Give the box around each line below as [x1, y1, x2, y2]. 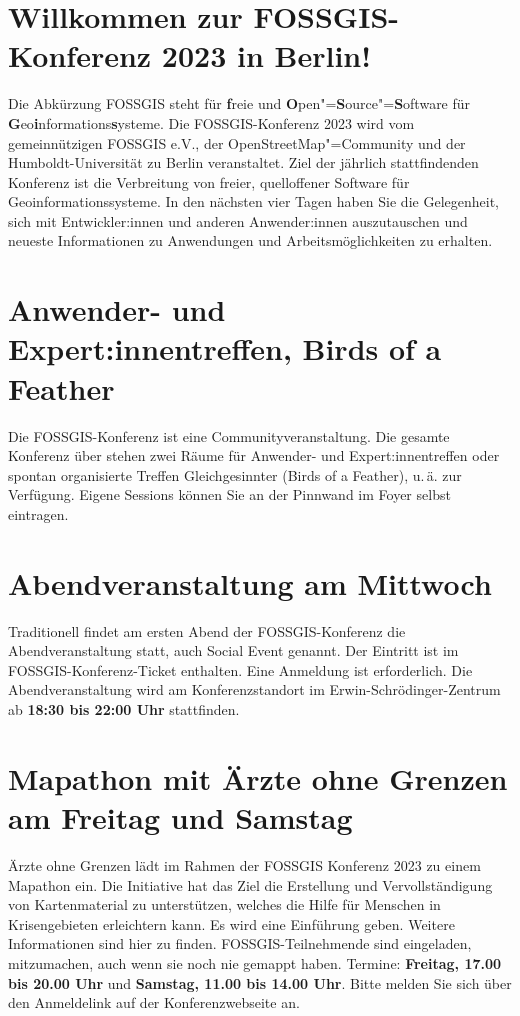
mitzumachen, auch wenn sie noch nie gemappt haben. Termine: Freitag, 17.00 [8, 952, 502, 973]
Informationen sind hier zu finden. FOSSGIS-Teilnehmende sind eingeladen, [8, 933, 472, 954]
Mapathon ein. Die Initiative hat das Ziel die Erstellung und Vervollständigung [8, 874, 493, 895]
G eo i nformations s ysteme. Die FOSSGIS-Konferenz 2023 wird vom [8, 112, 415, 133]
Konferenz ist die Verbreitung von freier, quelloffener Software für [8, 171, 410, 192]
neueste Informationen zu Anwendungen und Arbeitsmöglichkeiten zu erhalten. [8, 230, 493, 251]
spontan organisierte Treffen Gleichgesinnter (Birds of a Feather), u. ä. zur [8, 464, 462, 485]
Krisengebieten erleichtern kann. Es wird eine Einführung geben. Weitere [8, 913, 455, 934]
